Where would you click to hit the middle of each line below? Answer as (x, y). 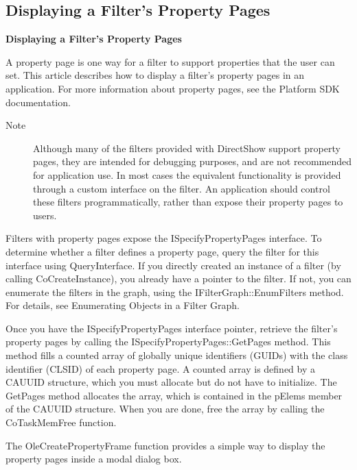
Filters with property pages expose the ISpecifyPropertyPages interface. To (164, 238)
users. (45, 215)
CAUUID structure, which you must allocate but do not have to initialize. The (171, 382)
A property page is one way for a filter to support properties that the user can (170, 61)
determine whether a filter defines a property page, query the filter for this (162, 251)
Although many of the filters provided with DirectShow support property (187, 148)
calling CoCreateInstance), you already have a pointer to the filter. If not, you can (178, 279)
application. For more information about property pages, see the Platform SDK (173, 88)
